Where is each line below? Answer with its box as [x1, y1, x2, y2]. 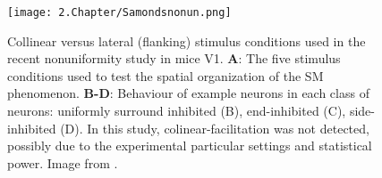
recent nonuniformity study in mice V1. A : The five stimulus [7, 49, 341, 68]
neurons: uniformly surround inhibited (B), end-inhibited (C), [7, 101, 346, 120]
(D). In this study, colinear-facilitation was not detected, [60, 118, 369, 137]
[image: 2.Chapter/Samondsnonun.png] [7, 6, 232, 19]
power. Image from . [7, 153, 118, 172]
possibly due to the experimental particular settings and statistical [7, 136, 372, 155]
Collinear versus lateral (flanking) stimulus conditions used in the [7, 31, 366, 50]
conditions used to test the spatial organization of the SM [7, 66, 324, 85]
